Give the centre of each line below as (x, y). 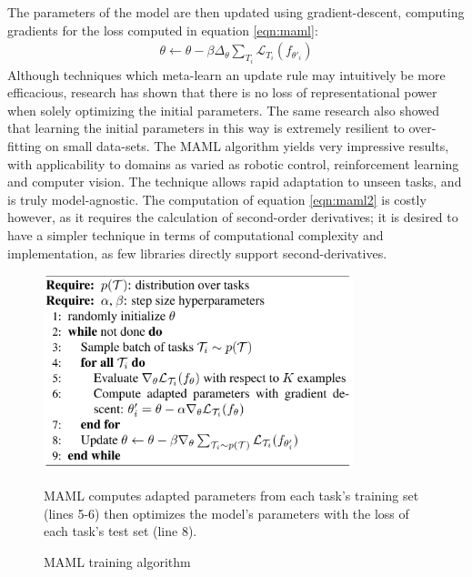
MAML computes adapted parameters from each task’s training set (231, 496)
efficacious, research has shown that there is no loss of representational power (222, 92)
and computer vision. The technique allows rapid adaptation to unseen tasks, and (235, 182)
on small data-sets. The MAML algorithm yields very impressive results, (247, 146)
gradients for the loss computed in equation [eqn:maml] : (163, 30)
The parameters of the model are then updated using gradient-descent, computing (236, 12)
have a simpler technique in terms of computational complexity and (196, 235)
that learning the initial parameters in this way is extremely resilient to (206, 128)
